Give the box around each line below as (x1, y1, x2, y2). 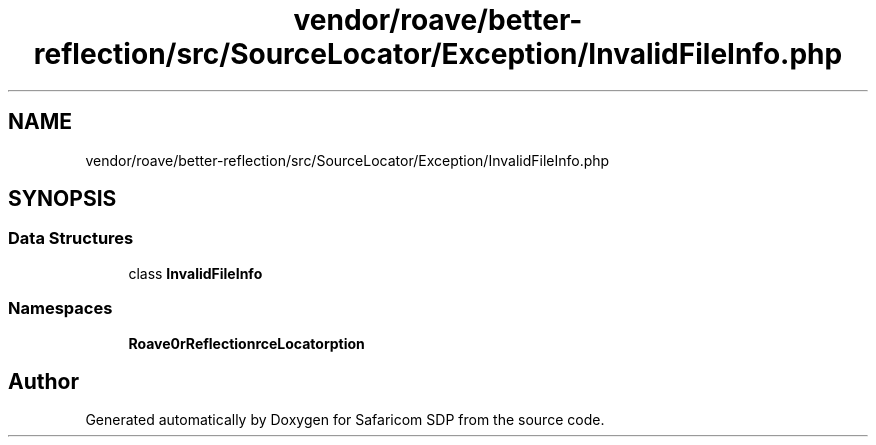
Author (8, 368, 79, 394)
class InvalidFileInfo (128, 264, 263, 282)
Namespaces (8, 298, 113, 319)
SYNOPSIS (8, 186, 117, 212)
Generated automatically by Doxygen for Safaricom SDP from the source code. (85, 411, 605, 429)
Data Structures (8, 228, 134, 249)
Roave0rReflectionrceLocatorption (128, 334, 365, 352)
